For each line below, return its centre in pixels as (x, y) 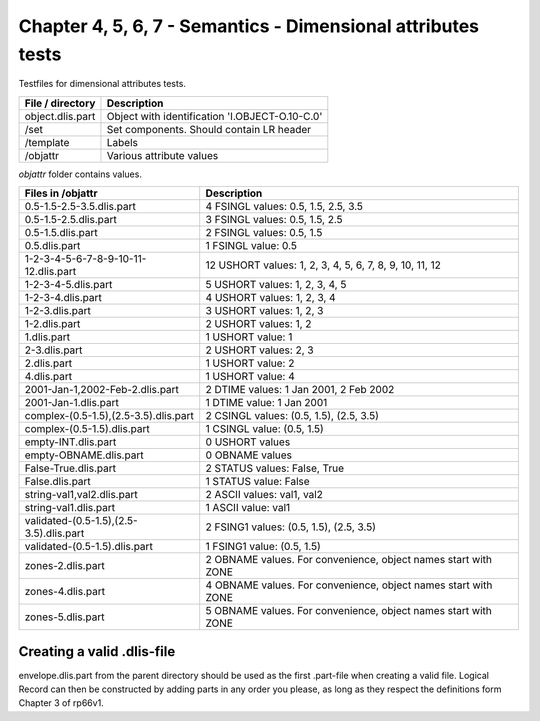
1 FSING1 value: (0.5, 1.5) (263, 547)
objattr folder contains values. (80, 174)
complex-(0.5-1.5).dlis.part (87, 429)
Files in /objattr (61, 193)
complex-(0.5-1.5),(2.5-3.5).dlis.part (109, 416)
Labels (122, 142)
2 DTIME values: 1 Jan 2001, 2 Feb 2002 (300, 390)
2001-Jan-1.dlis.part (71, 403)
